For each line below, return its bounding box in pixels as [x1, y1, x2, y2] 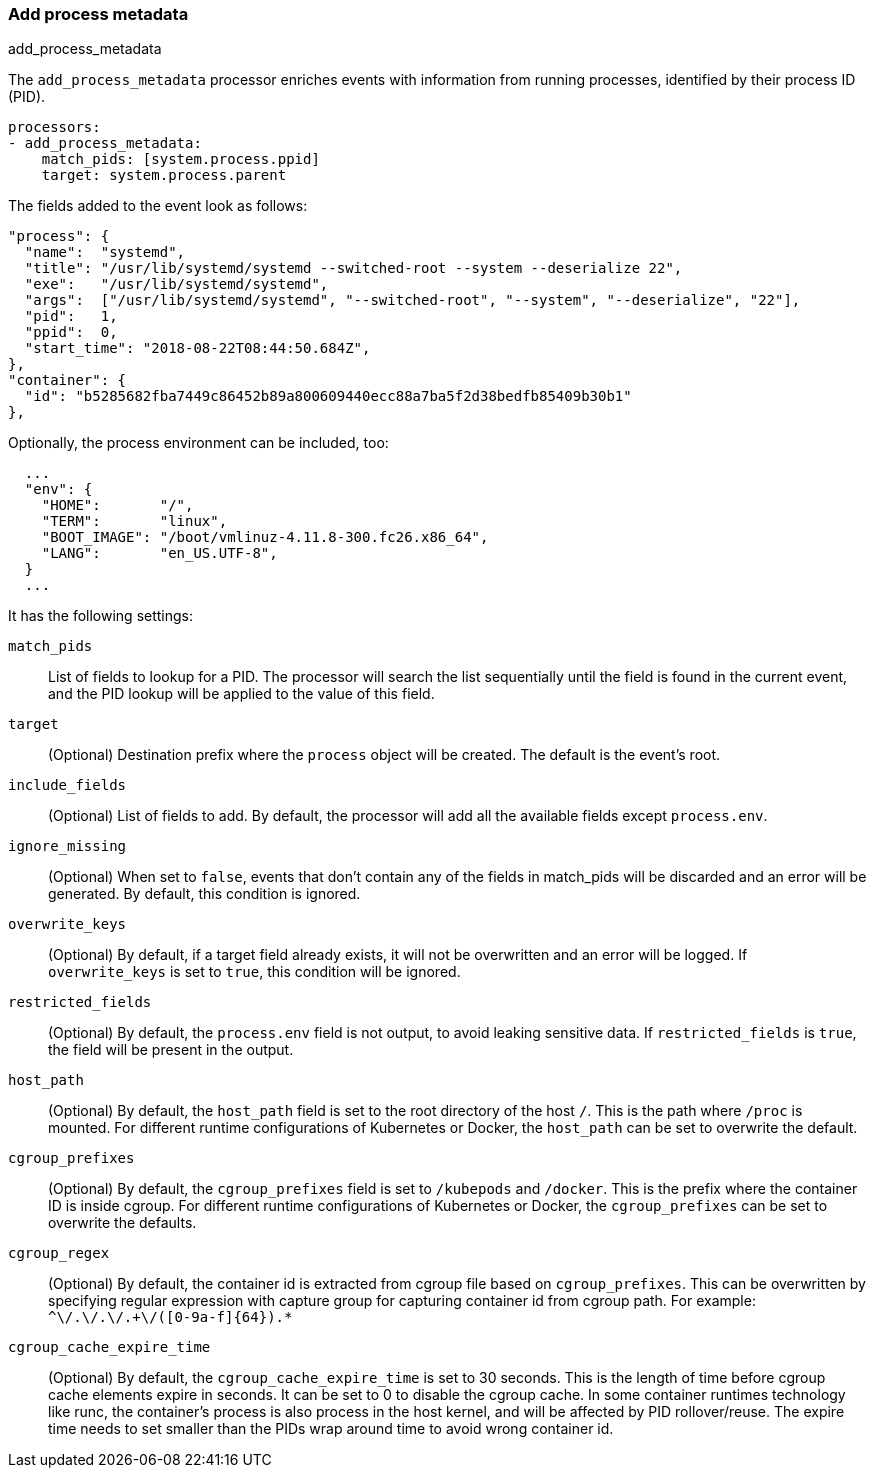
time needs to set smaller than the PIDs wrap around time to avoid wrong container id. [48, 1420, 614, 1438]
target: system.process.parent [41, 167, 287, 184]
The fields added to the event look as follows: [8, 197, 308, 215]
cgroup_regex [8, 1245, 110, 1262]
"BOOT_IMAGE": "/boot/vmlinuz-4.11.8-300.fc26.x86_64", [41, 529, 489, 546]
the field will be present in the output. [48, 1041, 294, 1059]
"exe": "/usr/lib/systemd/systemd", [24, 276, 329, 293]
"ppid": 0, [24, 324, 118, 341]
